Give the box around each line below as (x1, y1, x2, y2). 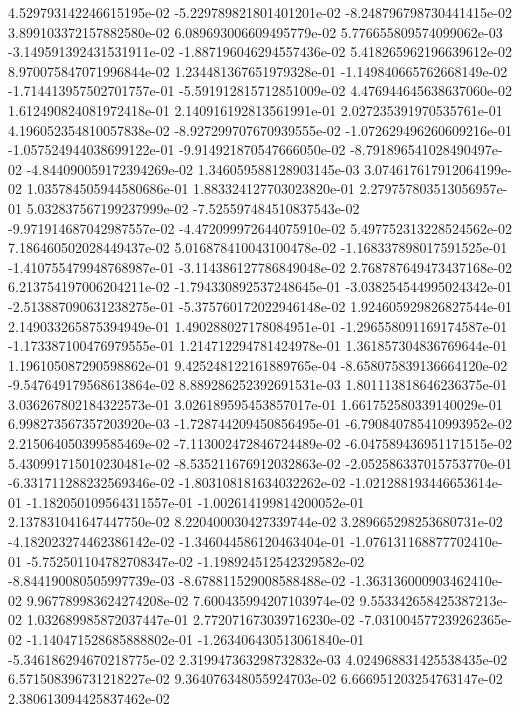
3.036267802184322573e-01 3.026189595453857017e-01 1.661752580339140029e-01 (8, 393, 503, 414)
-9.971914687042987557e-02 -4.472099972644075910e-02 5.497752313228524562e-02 (8, 217, 512, 238)
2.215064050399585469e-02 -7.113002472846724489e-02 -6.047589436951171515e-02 (8, 433, 512, 454)
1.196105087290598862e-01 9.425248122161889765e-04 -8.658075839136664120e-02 (8, 354, 508, 375)
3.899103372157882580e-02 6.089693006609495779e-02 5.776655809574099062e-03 (8, 21, 503, 42)
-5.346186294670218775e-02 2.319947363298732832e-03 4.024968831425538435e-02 (8, 648, 508, 669)
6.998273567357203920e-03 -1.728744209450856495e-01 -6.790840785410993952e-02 (8, 413, 512, 434)
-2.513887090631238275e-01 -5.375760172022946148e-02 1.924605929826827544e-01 (8, 295, 512, 316)
